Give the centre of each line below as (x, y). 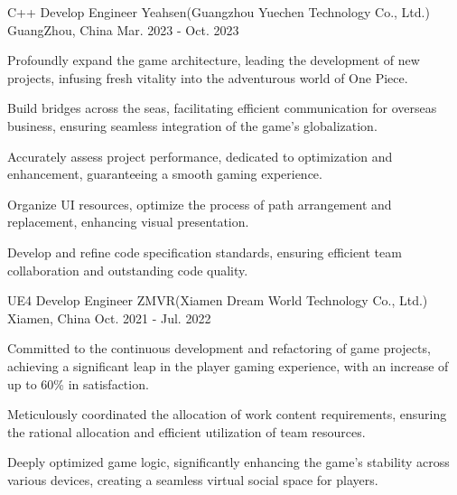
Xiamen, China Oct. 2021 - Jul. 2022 (109, 318)
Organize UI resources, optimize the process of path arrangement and (200, 204)
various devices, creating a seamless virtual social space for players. (193, 479)
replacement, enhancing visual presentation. (128, 222)
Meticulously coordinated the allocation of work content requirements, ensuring (227, 414)
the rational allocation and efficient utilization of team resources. (187, 431)
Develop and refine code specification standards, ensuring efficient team (205, 252)
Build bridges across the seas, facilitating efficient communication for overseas (222, 108)
